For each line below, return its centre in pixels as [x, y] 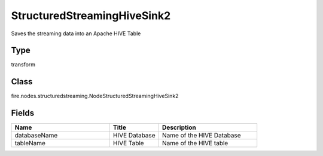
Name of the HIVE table [195, 143]
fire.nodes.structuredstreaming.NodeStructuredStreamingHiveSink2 [95, 96]
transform [23, 65]
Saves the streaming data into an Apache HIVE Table [76, 33]
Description [179, 127]
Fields [23, 113]
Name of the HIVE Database [202, 136]
